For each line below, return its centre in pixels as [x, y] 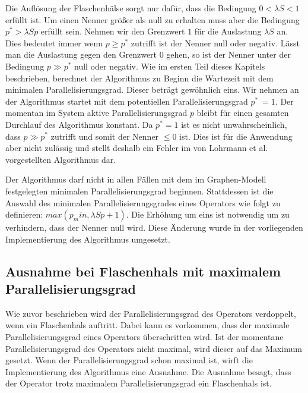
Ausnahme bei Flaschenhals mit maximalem [143, 271]
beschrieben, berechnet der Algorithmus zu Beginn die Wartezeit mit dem [139, 78]
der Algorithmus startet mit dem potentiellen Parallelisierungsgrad [127, 101]
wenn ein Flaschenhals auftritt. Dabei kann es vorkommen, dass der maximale [147, 325]
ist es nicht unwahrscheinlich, [234, 124]
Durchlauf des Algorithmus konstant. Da [79, 124]
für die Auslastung [228, 31]
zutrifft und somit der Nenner [105, 136]
